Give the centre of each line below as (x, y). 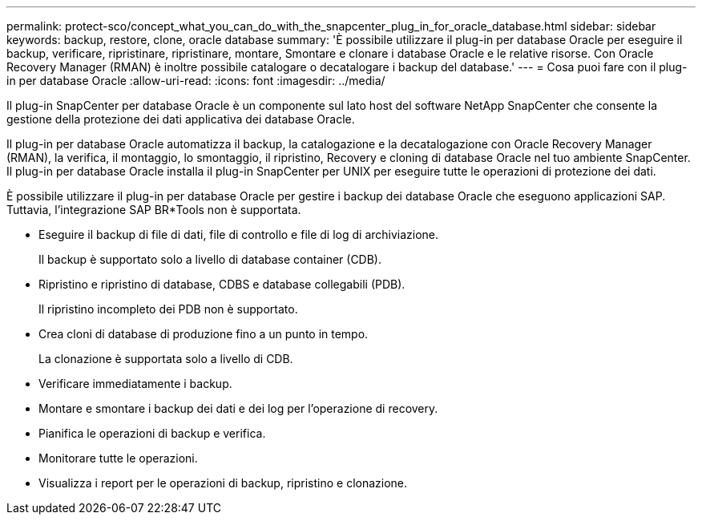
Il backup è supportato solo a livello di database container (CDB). (210, 259)
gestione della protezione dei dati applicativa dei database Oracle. (181, 119)
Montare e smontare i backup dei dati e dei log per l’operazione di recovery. (238, 408)
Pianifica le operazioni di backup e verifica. (152, 433)
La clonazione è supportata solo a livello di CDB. (166, 359)
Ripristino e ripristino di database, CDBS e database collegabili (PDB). (222, 284)
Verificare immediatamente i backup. (135, 384)
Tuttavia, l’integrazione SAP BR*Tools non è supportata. (154, 210)
